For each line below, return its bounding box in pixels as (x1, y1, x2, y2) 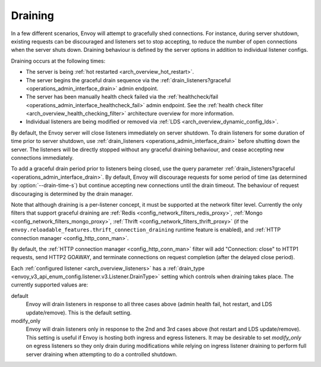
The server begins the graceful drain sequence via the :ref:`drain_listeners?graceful (26, 76, 231, 83)
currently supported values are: (11, 281, 89, 288)
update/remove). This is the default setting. (26, 309, 132, 316)
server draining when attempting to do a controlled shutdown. (26, 350, 178, 357)
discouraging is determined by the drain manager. (11, 190, 133, 197)
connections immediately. (11, 154, 74, 161)
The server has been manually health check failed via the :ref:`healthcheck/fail (26, 93, 218, 101)
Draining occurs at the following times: (11, 57, 106, 64)
